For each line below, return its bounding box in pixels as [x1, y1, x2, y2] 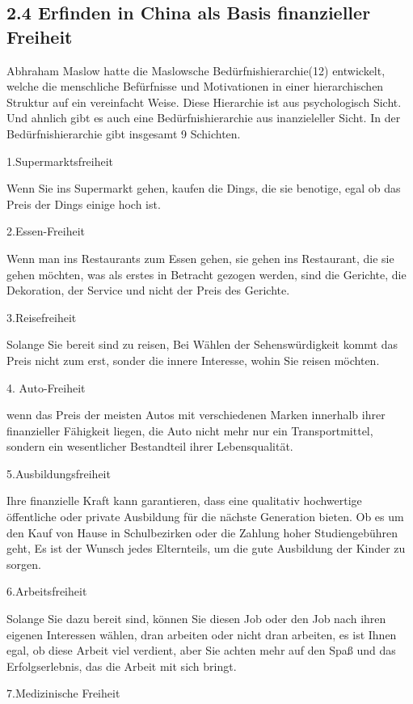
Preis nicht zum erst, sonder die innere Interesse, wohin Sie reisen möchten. [6, 351, 380, 368]
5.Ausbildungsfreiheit [6, 464, 111, 481]
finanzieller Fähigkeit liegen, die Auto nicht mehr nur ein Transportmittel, [6, 422, 373, 439]
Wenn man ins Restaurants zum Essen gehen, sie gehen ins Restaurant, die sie [6, 249, 394, 266]
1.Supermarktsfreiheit [6, 152, 114, 169]
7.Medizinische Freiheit [6, 685, 120, 702]
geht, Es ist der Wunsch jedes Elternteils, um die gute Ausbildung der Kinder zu [6, 540, 406, 557]
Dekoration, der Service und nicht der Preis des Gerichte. [6, 282, 290, 299]
